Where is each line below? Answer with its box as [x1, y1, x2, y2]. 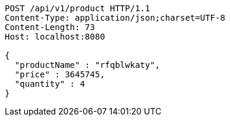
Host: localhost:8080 [5, 32, 105, 41]
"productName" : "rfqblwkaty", [14, 60, 160, 70]
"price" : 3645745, [14, 70, 105, 79]
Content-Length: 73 [5, 22, 95, 32]
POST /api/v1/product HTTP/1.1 [5, 4, 150, 13]
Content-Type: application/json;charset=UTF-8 [5, 13, 225, 22]
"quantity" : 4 [14, 79, 85, 89]
